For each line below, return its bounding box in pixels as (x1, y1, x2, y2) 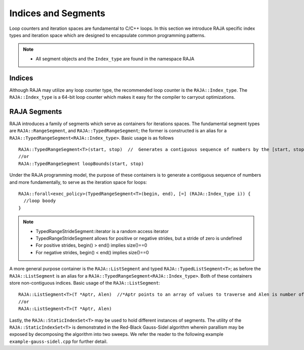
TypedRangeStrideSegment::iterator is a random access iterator (35, 228, 169, 234)
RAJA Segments (9, 107, 62, 116)
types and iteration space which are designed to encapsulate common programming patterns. (9, 32, 206, 38)
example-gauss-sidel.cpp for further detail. (9, 338, 108, 344)
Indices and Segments (9, 8, 106, 19)
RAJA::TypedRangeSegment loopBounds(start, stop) (18, 161, 144, 167)
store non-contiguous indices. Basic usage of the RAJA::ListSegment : (9, 280, 161, 286)
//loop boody (23, 198, 56, 204)
